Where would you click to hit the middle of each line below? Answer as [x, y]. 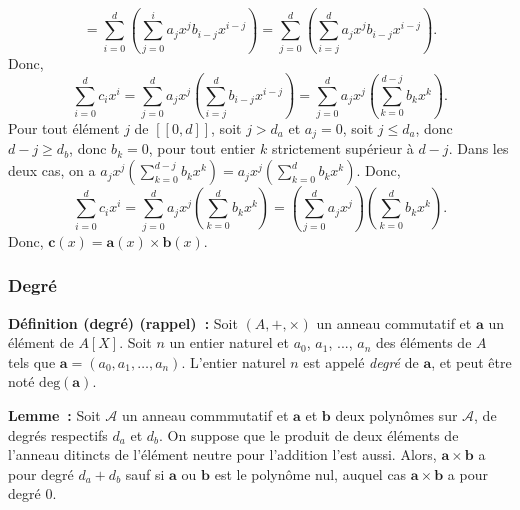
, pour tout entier [202, 148]
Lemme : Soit [54, 414]
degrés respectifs [58, 434]
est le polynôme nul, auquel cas [310, 473]
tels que [32, 361]
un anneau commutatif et [394, 322]
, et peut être [471, 361]
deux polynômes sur [396, 414]
